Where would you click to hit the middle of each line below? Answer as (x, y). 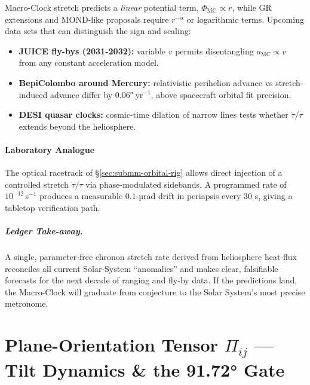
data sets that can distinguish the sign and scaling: (98, 31)
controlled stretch (37, 184)
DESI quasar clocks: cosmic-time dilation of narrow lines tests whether (154, 114)
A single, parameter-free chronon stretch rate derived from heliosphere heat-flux (151, 257)
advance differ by (81, 94)
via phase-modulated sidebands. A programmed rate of (186, 184)
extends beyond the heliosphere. (77, 126)
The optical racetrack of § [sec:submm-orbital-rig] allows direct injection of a (144, 172)
